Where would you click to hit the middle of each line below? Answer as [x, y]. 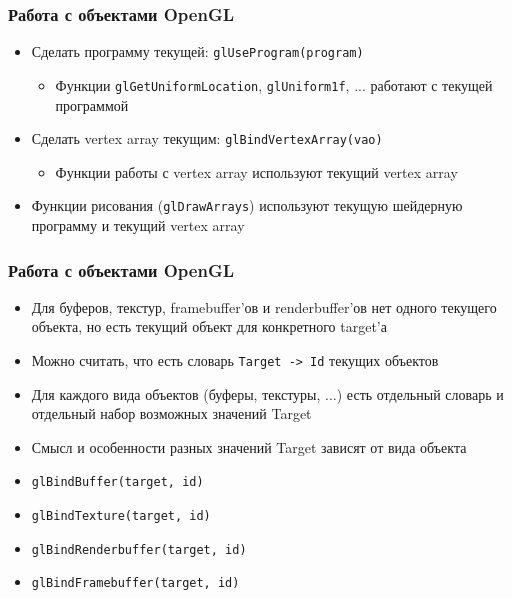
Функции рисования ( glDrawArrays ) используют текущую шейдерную [247, 205]
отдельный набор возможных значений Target [171, 413]
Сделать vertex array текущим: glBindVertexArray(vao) [207, 138]
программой [92, 104]
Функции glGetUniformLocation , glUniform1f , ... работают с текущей [274, 84]
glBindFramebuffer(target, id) [135, 583]
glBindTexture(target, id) [121, 516]
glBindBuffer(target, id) [117, 482]
